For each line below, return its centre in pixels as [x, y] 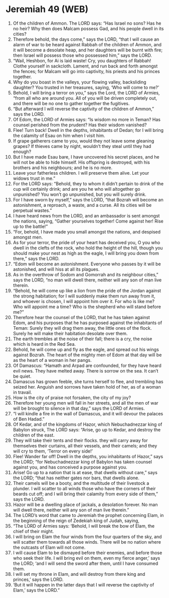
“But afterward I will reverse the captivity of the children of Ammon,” [83, 109]
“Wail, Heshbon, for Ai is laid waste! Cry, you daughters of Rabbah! [82, 60]
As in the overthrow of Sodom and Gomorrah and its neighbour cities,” [86, 274]
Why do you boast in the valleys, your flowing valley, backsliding [80, 82]
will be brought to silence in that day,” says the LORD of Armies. [79, 408]
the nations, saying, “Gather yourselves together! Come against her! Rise [88, 221]
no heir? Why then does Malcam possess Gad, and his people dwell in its [88, 28]
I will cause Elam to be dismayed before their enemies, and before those [88, 553]
